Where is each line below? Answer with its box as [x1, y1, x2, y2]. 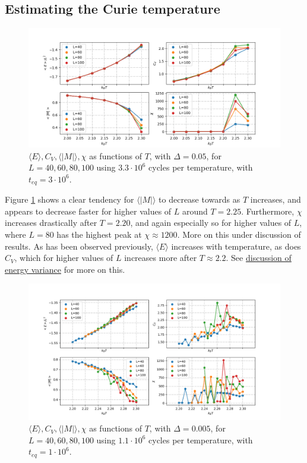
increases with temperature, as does [171, 240, 301, 252]
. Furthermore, [241, 204, 295, 217]
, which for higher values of [14, 251, 113, 264]
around [182, 204, 208, 217]
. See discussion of [226, 251, 292, 264]
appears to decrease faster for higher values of [5, 204, 172, 217]
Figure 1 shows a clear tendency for [5, 193, 134, 206]
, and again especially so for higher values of [130, 216, 292, 229]
